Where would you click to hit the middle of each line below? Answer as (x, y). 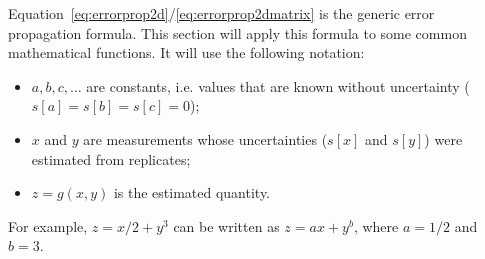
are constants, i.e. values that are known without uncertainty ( (278, 85)
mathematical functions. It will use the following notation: (186, 52)
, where (376, 225)
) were (443, 138)
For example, (48, 225)
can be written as (226, 225)
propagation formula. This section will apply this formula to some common (237, 32)
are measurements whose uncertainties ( (205, 138)
